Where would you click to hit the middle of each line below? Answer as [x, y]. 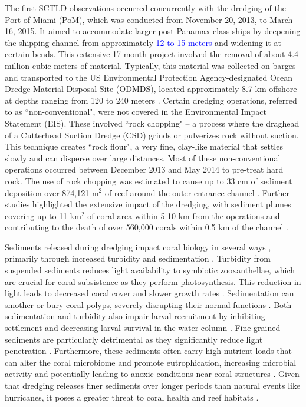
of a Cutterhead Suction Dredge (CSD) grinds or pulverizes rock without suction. [152, 135]
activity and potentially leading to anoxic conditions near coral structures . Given [152, 374]
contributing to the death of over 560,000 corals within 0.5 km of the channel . [147, 227]
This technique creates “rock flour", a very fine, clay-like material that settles [144, 146]
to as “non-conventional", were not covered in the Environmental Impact [136, 112]
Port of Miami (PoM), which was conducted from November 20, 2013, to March [149, 19]
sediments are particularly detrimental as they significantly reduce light [134, 339]
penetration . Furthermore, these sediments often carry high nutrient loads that [148, 351]
